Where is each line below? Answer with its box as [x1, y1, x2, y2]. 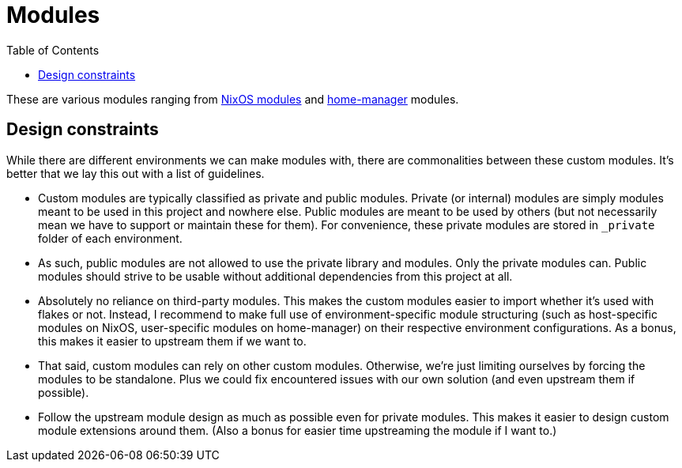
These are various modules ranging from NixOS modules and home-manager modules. [6, 92, 459, 106]
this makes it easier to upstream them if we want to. [38, 334, 307, 348]
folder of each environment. [38, 231, 183, 245]
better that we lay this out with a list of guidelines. [6, 166, 265, 180]
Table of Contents [6, 43, 100, 57]
